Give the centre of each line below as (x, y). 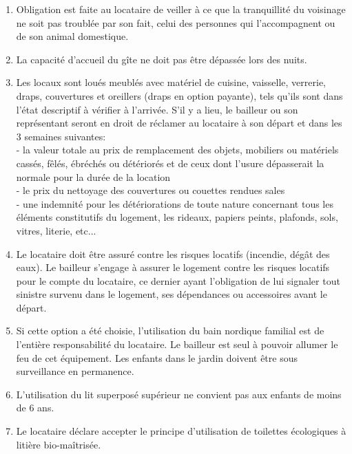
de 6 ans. (35, 408)
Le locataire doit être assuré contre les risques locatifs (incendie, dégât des (173, 253)
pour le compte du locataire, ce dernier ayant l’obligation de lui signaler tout (178, 280)
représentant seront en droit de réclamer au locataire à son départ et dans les (179, 123)
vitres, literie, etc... (56, 230)
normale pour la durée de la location (93, 176)
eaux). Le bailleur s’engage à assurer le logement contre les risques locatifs (173, 267)
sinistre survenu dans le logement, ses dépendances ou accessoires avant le (172, 294)
